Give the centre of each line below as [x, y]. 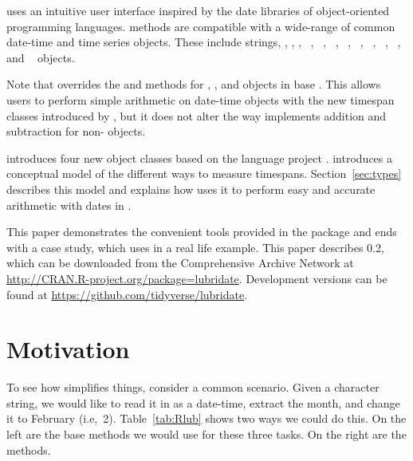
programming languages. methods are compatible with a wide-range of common [201, 26]
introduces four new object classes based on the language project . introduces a [199, 158]
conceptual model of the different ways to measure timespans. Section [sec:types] [204, 173]
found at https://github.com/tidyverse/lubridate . [127, 294]
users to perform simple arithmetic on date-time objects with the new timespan [201, 99]
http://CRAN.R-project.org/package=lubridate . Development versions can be [197, 278]
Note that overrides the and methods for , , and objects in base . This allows [194, 84]
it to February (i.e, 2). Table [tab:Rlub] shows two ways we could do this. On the [206, 418]
